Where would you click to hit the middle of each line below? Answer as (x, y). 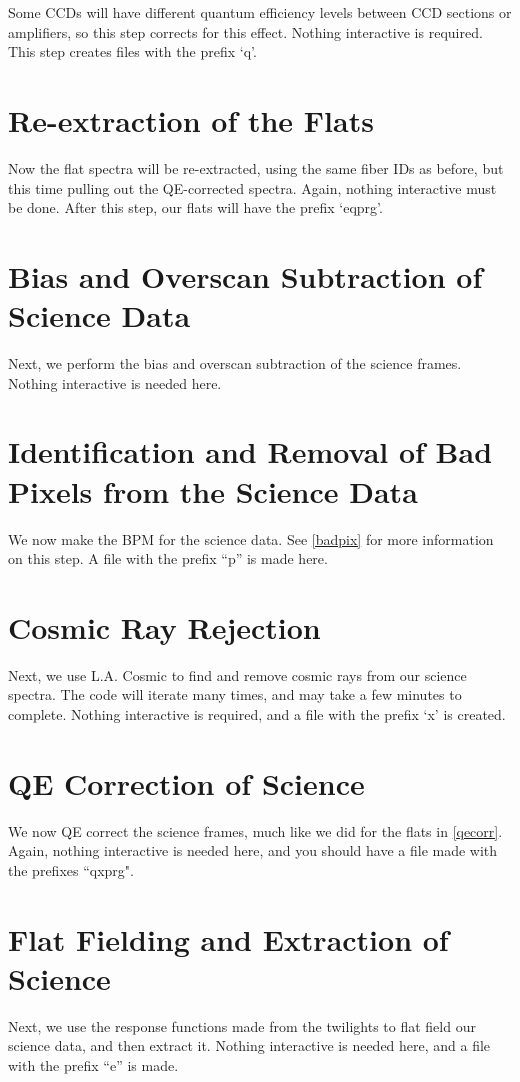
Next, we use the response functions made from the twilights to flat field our (242, 1025)
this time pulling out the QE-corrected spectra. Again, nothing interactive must (252, 187)
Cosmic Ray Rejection (164, 626)
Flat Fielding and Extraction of (228, 938)
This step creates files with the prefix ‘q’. (132, 51)
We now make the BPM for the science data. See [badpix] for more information (251, 538)
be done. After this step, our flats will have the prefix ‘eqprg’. (195, 207)
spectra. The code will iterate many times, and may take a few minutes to (235, 694)
